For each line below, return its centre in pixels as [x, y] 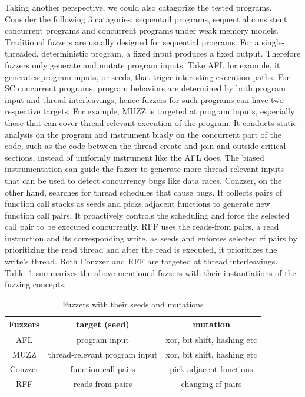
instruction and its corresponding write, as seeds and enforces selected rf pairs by [151, 238]
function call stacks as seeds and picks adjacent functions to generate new [137, 204]
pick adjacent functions [211, 368]
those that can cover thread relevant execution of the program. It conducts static [151, 122]
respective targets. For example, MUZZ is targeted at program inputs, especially [150, 111]
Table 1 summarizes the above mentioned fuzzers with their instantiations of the [150, 272]
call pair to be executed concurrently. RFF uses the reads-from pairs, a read [142, 226]
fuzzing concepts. [35, 284]
